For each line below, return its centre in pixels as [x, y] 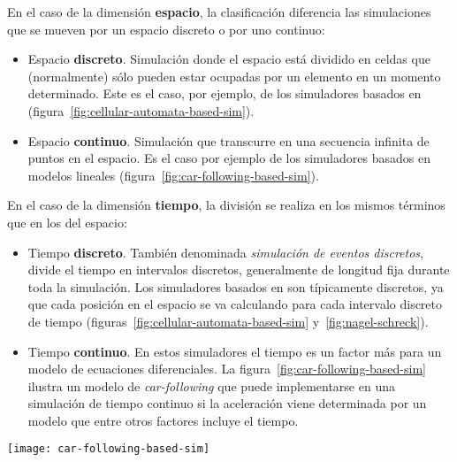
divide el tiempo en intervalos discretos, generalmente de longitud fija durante [239, 269]
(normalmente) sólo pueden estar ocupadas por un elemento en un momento [234, 76]
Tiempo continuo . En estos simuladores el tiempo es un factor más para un [235, 351]
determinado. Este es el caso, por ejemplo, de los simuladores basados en [225, 93]
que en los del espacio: [67, 222]
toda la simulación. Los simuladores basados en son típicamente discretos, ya [236, 286]
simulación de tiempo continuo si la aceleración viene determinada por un [227, 403]
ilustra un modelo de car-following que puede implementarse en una [211, 385]
